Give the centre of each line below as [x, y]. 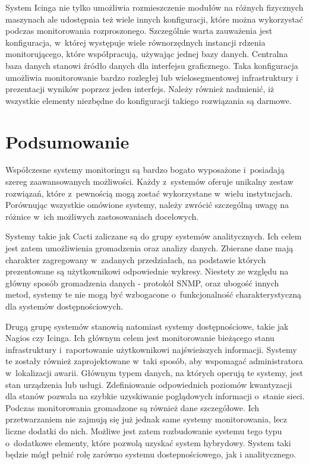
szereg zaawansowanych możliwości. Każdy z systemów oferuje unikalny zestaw [149, 182]
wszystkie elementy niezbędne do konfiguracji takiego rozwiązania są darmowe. [149, 100]
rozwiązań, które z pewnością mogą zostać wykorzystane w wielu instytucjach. [149, 193]
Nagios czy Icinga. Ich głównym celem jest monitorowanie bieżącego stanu [140, 338]
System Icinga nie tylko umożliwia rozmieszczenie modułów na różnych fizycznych [154, 7]
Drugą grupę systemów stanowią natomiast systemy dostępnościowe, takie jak [147, 326]
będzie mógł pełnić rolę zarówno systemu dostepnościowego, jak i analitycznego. [151, 454]
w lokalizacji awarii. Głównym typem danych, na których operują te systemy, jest [154, 372]
